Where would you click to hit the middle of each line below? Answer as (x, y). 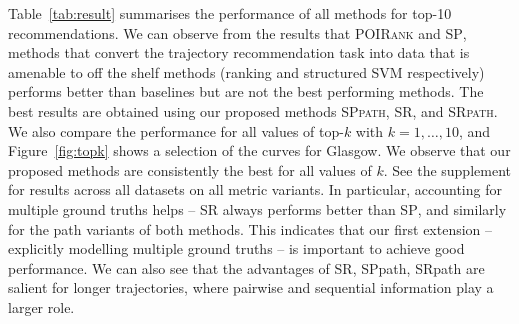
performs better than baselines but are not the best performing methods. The (246, 91)
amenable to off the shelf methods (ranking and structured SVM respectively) (246, 71)
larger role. (41, 306)
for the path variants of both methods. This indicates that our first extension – (250, 228)
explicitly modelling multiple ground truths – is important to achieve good (236, 248)
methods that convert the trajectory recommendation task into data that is (239, 52)
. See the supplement (447, 169)
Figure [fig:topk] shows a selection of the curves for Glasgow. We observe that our (259, 150)
